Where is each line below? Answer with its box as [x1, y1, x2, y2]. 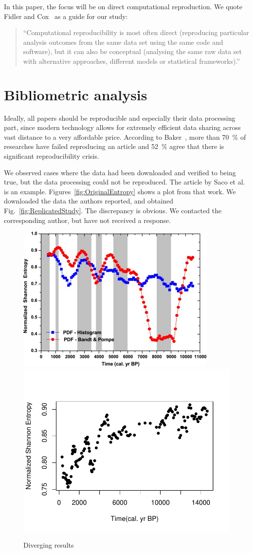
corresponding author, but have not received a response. [4, 215, 171, 225]
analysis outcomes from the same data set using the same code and [23, 37, 223, 47]
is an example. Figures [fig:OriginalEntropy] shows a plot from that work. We [4, 186, 236, 196]
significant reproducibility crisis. [4, 151, 99, 161]
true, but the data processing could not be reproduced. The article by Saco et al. [4, 177, 245, 187]
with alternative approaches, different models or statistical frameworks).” [23, 55, 240, 66]
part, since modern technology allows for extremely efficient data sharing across [4, 122, 241, 132]
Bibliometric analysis [4, 84, 147, 104]
